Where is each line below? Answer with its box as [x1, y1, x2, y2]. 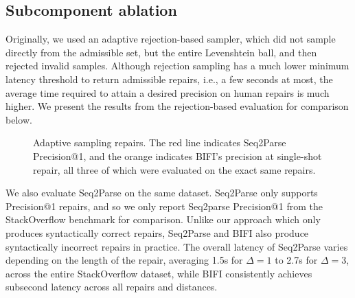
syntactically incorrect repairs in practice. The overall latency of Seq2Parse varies [5, 239, 348, 253]
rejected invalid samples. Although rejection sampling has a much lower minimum [5, 58, 350, 73]
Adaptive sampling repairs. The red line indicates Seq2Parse [33, 135, 286, 150]
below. [5, 112, 32, 126]
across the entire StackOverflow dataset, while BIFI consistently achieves [5, 266, 312, 280]
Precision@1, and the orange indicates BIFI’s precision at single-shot [33, 148, 322, 163]
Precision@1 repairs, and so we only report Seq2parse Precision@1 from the [5, 198, 323, 213]
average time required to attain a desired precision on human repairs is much [5, 85, 330, 100]
